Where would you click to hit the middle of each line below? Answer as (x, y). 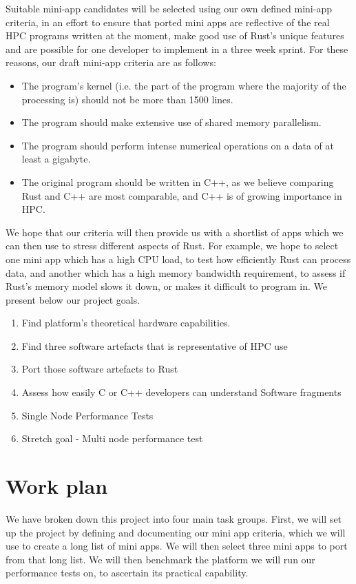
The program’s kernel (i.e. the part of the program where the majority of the (184, 85)
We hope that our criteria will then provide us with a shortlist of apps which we (175, 232)
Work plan (57, 486)
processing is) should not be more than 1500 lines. (127, 99)
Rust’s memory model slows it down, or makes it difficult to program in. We (166, 286)
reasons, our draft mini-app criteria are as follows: (111, 62)
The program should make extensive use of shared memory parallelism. (171, 122)
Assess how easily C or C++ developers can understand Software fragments (181, 392)
